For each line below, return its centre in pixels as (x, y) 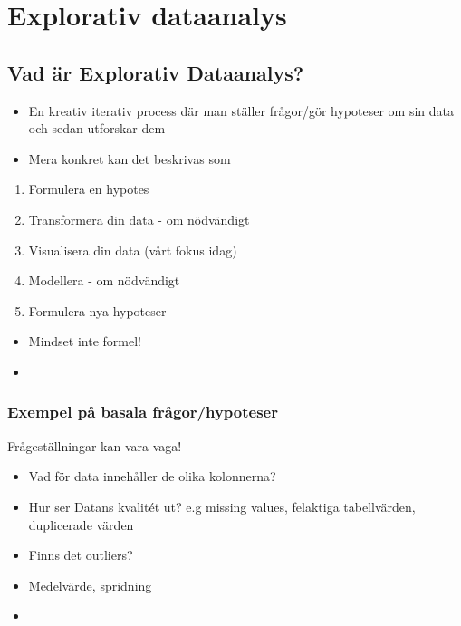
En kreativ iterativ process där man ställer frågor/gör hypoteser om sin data (241, 110)
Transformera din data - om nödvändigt (139, 219)
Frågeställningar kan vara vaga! (95, 445)
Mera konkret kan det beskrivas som (130, 158)
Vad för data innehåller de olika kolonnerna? (152, 476)
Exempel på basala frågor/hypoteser (143, 412)
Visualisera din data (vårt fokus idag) (133, 250)
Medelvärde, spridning (90, 585)
